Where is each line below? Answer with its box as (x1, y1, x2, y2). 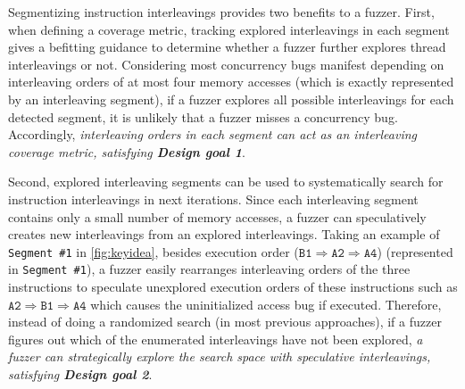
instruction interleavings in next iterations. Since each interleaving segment (8, 189, 419, 208)
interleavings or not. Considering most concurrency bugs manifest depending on (8, 54, 444, 73)
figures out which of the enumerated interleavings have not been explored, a (8, 329, 423, 348)
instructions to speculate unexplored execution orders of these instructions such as (8, 277, 458, 296)
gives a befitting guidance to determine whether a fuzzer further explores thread (8, 37, 446, 56)
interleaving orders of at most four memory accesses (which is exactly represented (8, 72, 454, 91)
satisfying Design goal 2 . (8, 365, 153, 383)
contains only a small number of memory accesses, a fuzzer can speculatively (8, 207, 427, 226)
